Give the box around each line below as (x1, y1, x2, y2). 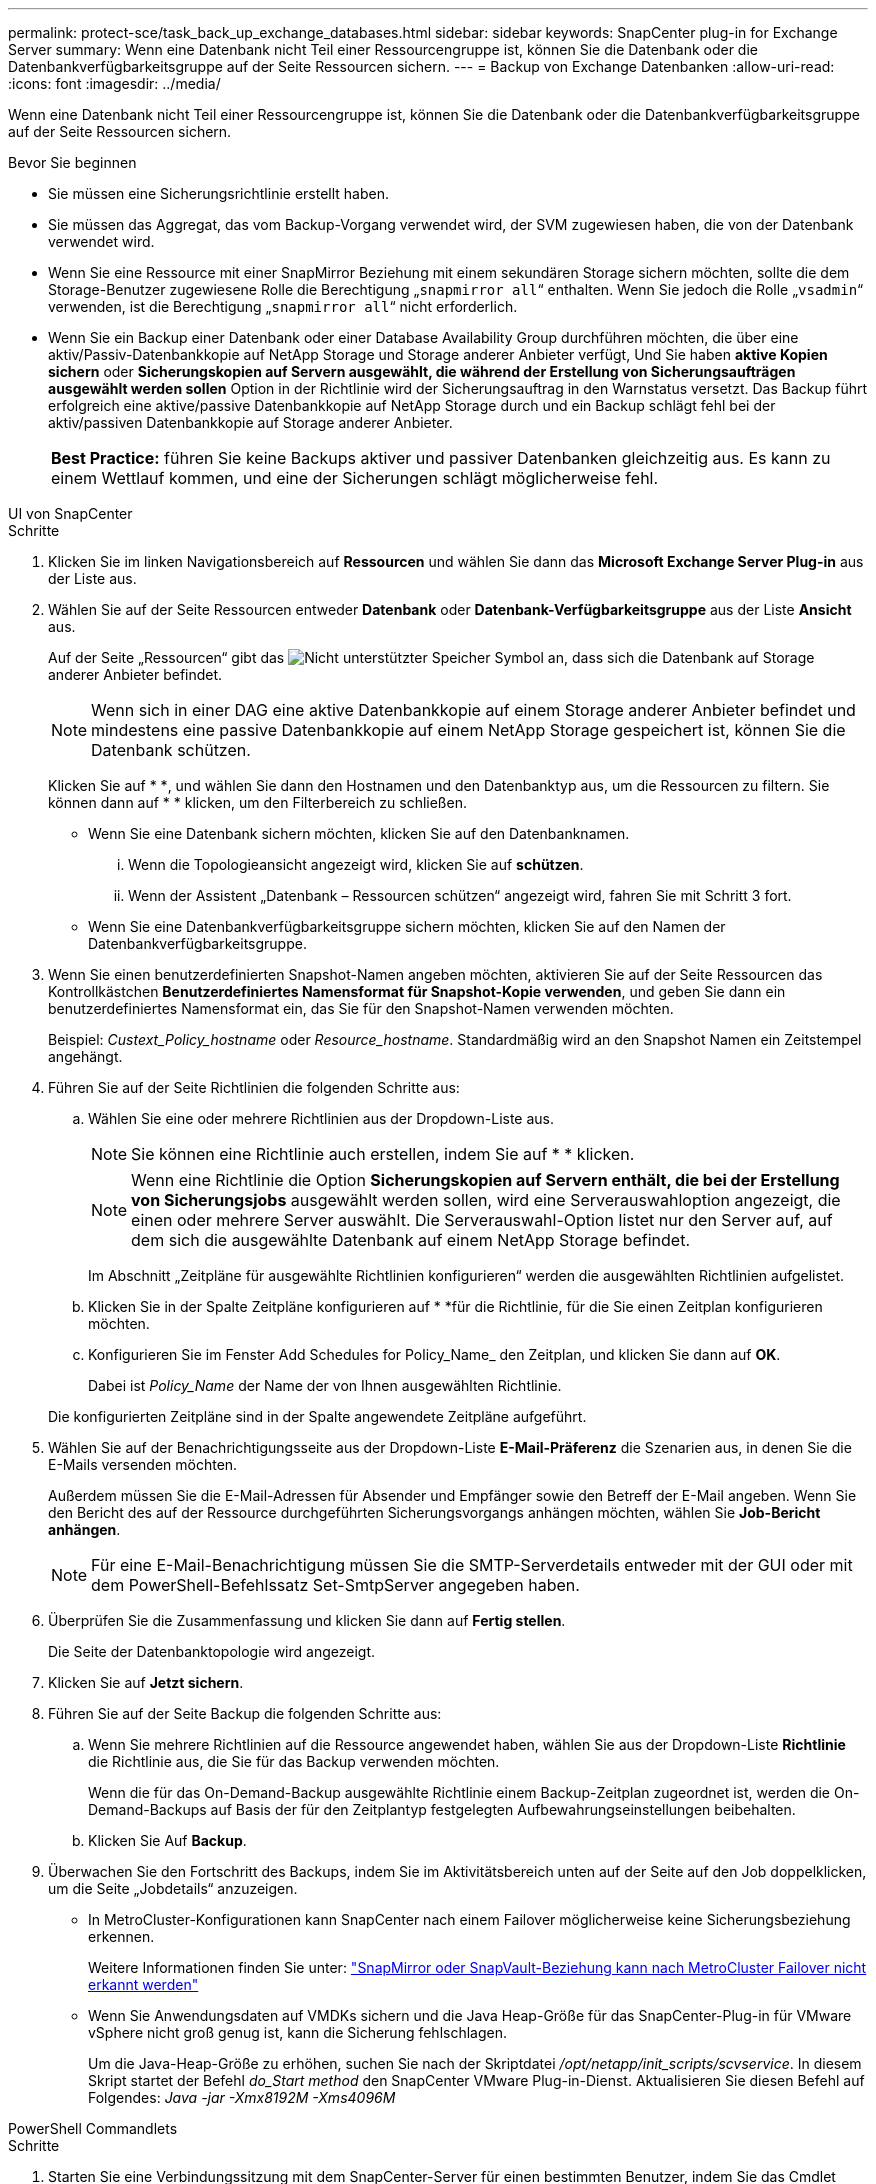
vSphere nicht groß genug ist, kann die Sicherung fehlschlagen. (88, 2024, 508, 2041)
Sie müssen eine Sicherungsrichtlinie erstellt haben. (48, 185, 390, 202)
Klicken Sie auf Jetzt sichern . (48, 1674, 244, 1691)
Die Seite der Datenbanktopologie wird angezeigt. (48, 1643, 375, 1660)
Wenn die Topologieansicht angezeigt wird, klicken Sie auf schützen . (128, 856, 584, 873)
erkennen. (88, 1928, 155, 1945)
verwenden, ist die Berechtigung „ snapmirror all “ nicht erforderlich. (48, 298, 518, 315)
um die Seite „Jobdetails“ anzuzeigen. (48, 1880, 298, 1897)
